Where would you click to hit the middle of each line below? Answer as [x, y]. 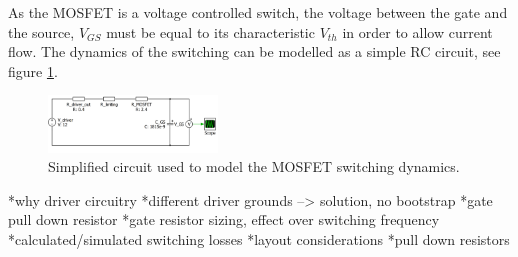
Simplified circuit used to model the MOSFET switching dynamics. [254, 166]
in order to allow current [417, 31]
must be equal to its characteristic [210, 31]
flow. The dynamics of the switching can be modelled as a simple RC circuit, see [254, 51]
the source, [41, 31]
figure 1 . [33, 70]
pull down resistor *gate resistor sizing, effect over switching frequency [224, 219]
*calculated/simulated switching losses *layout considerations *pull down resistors [259, 238]
